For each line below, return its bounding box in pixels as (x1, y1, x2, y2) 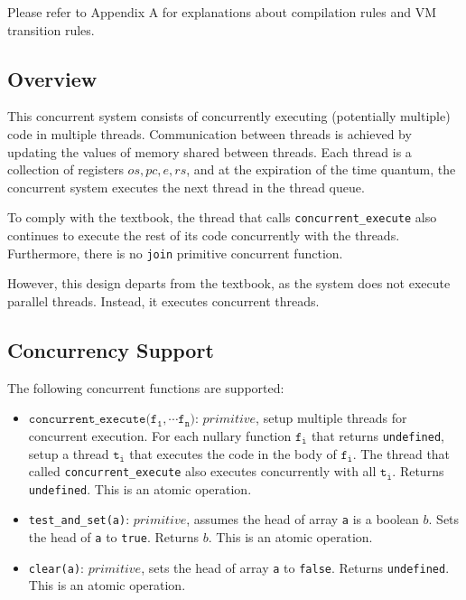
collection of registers (7, 160, 124, 179)
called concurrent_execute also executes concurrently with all (28, 462, 377, 481)
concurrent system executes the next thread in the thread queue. (7, 177, 365, 196)
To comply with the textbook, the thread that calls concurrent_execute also (7, 208, 437, 227)
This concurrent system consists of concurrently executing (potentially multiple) (7, 107, 451, 126)
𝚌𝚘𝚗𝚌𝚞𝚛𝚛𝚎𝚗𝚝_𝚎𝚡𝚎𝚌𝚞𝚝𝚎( (28, 413, 151, 427)
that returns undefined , (311, 426, 444, 445)
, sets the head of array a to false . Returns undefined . (141, 558, 450, 577)
